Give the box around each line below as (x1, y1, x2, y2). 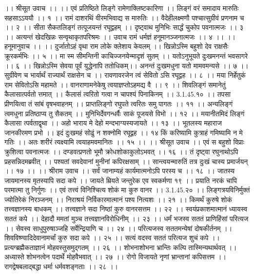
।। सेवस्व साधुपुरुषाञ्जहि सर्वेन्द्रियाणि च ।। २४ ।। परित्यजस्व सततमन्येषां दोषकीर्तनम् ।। (4, 223, 233, 233)
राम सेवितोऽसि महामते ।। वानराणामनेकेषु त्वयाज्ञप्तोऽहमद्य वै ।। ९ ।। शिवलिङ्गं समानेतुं (4, 79, 226, 89)
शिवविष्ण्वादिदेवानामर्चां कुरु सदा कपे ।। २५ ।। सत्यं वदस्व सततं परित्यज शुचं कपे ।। (4, 233, 220, 243)
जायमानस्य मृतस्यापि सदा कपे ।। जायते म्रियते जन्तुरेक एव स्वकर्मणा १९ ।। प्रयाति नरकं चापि (4, 175, 237, 185)
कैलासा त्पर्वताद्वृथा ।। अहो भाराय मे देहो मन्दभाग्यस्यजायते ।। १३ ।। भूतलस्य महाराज (4, 118, 222, 128)
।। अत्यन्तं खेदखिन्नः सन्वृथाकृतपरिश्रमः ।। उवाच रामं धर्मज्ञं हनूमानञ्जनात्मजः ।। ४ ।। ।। (4, 31, 236, 42)
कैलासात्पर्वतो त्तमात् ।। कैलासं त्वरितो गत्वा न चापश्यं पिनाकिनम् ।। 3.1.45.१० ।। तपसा (4, 89, 231, 99)
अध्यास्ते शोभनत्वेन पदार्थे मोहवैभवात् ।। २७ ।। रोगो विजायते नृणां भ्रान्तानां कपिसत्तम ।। (4, 252, 226, 262)
